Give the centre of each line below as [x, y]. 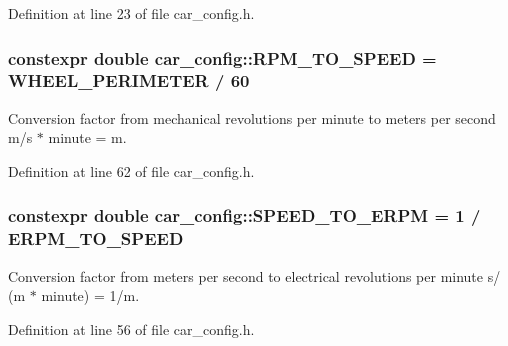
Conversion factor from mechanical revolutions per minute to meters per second [252, 117]
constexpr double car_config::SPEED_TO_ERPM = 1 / [244, 215]
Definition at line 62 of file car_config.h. [131, 170]
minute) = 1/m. [90, 295]
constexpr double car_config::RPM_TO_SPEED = [222, 57]
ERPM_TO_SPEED [96, 238]
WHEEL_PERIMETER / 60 [129, 80]
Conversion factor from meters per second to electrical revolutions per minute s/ [254, 275]
